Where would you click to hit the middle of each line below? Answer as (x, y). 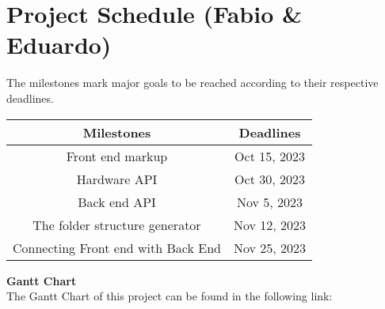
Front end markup (117, 156)
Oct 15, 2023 (270, 156)
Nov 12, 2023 (270, 224)
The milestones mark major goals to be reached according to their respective (192, 83)
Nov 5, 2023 (270, 202)
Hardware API (117, 179)
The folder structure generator (117, 224)
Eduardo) (59, 45)
